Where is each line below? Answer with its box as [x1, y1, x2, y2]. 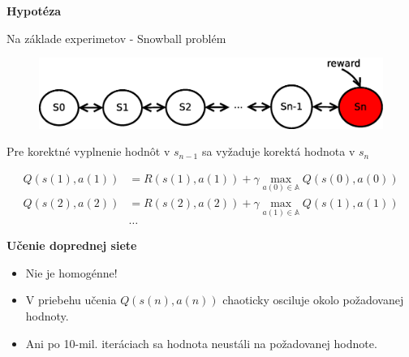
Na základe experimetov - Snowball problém [6, 29, 226, 46]
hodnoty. [25, 308, 69, 325]
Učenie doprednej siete [6, 237, 137, 254]
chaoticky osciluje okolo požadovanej [222, 291, 404, 308]
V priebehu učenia [25, 291, 117, 308]
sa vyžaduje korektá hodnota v [201, 143, 355, 160]
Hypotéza [6, 2, 62, 19]
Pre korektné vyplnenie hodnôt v [6, 143, 170, 160]
